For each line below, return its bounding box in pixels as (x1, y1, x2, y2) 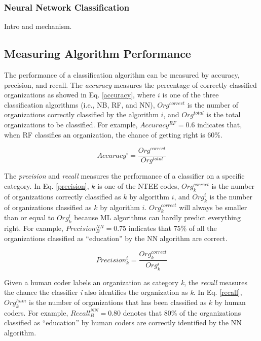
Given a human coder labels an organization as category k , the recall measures (4, 277, 248, 287)
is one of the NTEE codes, (97, 180, 179, 191)
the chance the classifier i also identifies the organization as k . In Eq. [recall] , (4, 287, 242, 297)
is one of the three (162, 89, 219, 100)
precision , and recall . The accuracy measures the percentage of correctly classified (4, 79, 257, 90)
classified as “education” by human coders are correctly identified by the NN (4, 317, 242, 328)
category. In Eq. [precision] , (4, 180, 89, 191)
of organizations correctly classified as (4, 191, 121, 201)
